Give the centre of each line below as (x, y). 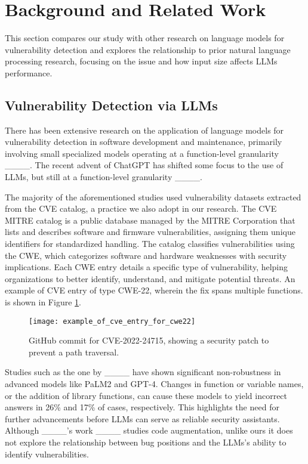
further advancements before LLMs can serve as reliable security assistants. (142, 418)
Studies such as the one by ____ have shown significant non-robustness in (143, 372)
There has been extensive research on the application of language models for (144, 130)
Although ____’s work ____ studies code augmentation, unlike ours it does (149, 430)
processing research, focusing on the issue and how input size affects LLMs (141, 61)
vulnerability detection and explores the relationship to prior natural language (148, 49)
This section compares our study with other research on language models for (145, 38)
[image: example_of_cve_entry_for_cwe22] (112, 321)
